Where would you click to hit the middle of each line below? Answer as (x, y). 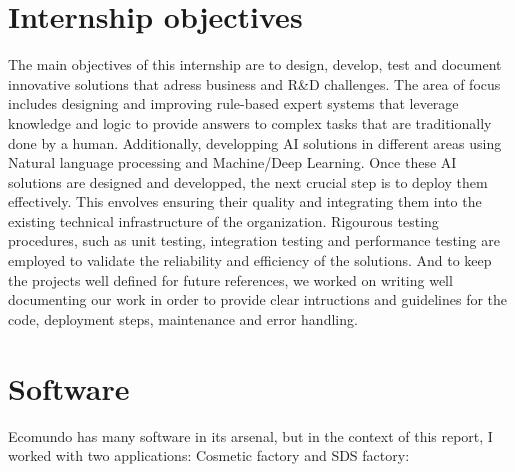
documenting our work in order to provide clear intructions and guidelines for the (258, 299)
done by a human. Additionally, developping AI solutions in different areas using (255, 142)
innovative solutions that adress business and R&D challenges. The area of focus (254, 83)
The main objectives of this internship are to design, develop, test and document (255, 64)
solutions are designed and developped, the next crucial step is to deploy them (248, 181)
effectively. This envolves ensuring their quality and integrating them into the (245, 201)
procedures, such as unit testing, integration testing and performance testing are (254, 240)
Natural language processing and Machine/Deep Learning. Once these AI (232, 162)
